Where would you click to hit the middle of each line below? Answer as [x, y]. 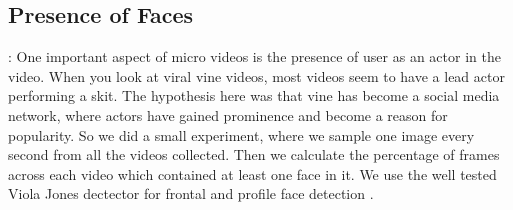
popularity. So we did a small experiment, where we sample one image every [241, 134]
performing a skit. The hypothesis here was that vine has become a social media [254, 95]
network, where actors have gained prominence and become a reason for [228, 114]
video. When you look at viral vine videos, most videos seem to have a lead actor [256, 75]
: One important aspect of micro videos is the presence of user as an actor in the [254, 56]
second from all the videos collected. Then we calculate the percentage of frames [254, 154]
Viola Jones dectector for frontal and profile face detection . [191, 193]
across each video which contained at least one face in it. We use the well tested [252, 173]
